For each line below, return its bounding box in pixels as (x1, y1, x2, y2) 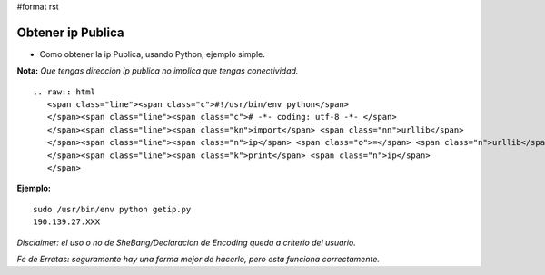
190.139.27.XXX (33, 217, 101, 227)
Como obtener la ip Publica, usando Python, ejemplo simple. (39, 48, 265, 59)
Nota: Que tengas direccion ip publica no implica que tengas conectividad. (16, 65, 299, 76)
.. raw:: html (33, 86, 95, 97)
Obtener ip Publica (16, 25, 124, 40)
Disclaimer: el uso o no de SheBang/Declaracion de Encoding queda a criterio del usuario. (16, 237, 356, 248)
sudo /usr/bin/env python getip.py (33, 204, 192, 214)
